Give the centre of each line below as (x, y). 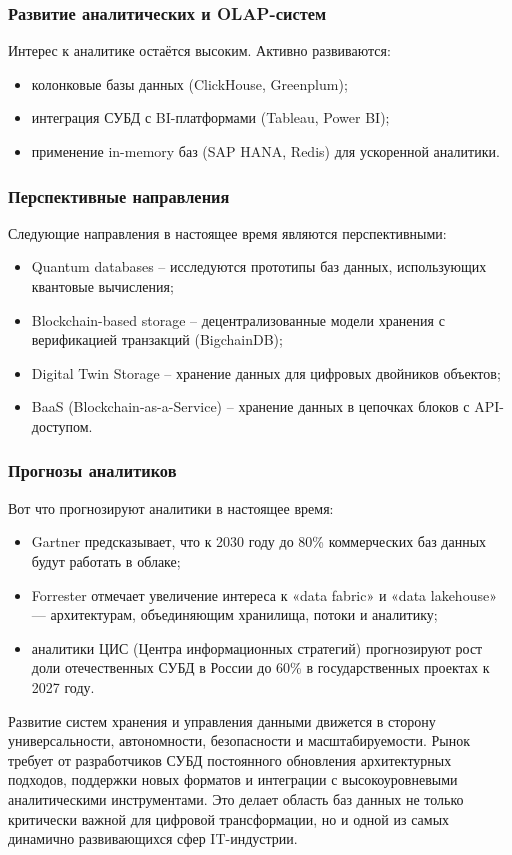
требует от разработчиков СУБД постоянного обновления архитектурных (230, 759)
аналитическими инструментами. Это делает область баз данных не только (236, 798)
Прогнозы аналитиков (92, 470)
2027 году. (63, 686)
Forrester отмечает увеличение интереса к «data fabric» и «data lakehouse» (264, 594)
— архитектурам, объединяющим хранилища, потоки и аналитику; (234, 614)
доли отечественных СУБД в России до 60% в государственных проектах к (260, 667)
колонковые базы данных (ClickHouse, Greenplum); (189, 83)
